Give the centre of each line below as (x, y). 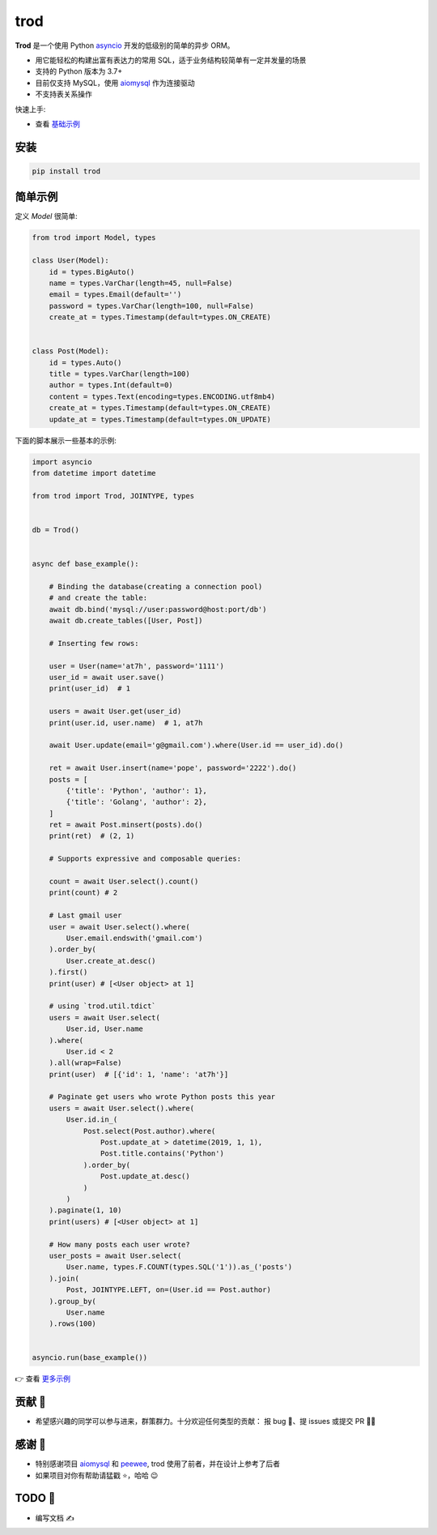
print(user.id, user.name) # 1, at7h (126, 723)
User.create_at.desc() (111, 961)
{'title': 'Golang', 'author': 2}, (137, 802)
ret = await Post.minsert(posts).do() (126, 825)
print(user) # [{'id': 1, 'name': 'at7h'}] (139, 1074)
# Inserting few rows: (94, 643)
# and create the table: (98, 598)
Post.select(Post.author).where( (149, 1131)
